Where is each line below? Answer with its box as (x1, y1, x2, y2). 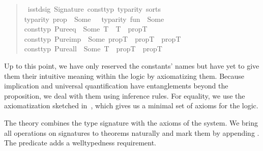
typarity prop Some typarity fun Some (24, 13, 164, 24)
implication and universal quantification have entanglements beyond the (4, 80, 228, 91)
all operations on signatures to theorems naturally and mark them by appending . (4, 127, 259, 138)
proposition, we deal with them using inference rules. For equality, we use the (4, 90, 245, 101)
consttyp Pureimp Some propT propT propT (24, 33, 181, 44)
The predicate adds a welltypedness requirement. (4, 137, 156, 148)
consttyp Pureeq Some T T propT (24, 23, 148, 34)
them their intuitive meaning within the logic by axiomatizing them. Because (4, 70, 245, 81)
